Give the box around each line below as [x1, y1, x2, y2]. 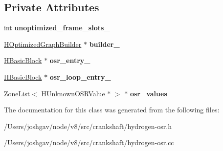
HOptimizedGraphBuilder [4, 39, 82, 49]
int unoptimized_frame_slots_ [4, 22, 110, 33]
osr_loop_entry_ [49, 71, 111, 82]
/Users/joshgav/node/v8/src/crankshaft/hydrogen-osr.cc [4, 137, 174, 148]
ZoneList [4, 88, 30, 98]
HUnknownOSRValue [41, 88, 105, 98]
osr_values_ [130, 88, 173, 98]
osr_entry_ [49, 55, 90, 65]
